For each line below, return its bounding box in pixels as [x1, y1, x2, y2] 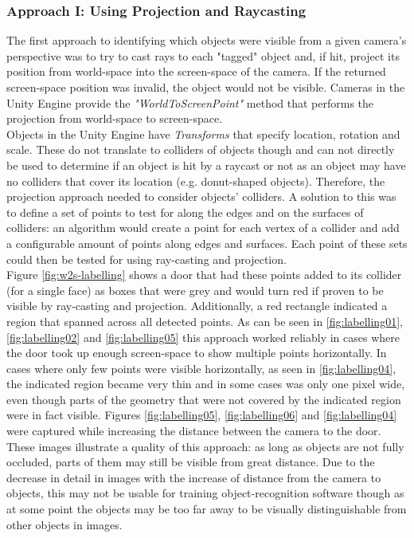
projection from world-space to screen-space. [6, 110, 223, 127]
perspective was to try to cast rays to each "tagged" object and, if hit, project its [6, 47, 400, 64]
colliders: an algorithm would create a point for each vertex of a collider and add [6, 219, 400, 236]
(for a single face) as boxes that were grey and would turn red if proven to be [6, 281, 384, 298]
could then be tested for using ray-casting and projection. [6, 250, 287, 267]
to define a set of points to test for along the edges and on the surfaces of [6, 203, 364, 220]
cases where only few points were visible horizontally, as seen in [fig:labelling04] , [6, 359, 396, 376]
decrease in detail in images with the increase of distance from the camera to [6, 469, 381, 485]
